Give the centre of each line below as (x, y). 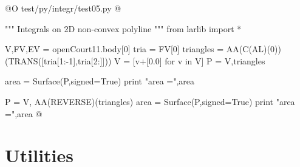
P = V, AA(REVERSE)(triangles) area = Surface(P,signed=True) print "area (150, 101)
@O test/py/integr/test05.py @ (63, 8)
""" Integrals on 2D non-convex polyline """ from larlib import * (123, 28)
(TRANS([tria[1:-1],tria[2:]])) (58, 60)
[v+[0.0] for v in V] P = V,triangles (199, 60)
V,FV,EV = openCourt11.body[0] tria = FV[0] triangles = (114, 49)
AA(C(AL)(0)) (254, 49)
